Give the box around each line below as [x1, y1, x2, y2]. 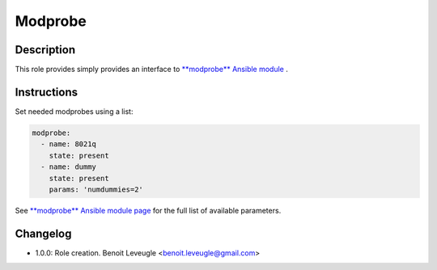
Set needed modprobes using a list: [15, 106, 134, 116]
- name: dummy [40, 162, 97, 171]
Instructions [15, 85, 78, 99]
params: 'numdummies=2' [49, 184, 143, 194]
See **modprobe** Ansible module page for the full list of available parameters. [15, 205, 282, 215]
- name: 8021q [40, 140, 97, 149]
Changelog [15, 226, 72, 240]
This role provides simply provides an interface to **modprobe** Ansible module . [15, 65, 289, 74]
